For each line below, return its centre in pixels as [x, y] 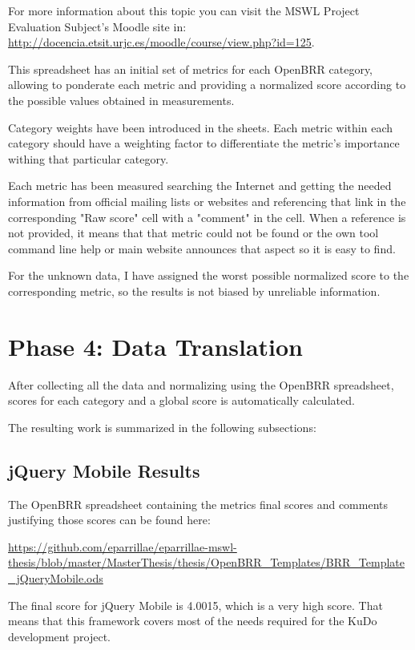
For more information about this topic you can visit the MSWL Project [184, 10]
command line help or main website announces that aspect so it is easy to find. [202, 248]
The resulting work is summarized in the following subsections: [162, 427]
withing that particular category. [89, 158]
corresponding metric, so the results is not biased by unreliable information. [194, 291]
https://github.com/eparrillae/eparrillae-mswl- [123, 546]
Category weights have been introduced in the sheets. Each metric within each [201, 127]
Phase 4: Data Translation [156, 346]
